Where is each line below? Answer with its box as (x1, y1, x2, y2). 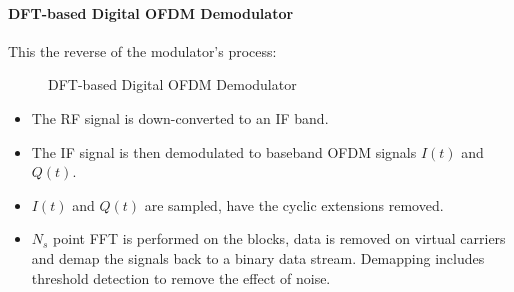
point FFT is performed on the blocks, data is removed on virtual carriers (53, 228, 506, 249)
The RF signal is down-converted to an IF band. (31, 107, 329, 128)
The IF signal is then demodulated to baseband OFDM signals (31, 141, 417, 162)
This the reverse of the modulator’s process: (8, 40, 277, 61)
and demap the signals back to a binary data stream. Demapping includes (31, 247, 485, 268)
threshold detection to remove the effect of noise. (31, 267, 331, 288)
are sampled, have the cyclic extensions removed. (144, 194, 444, 215)
